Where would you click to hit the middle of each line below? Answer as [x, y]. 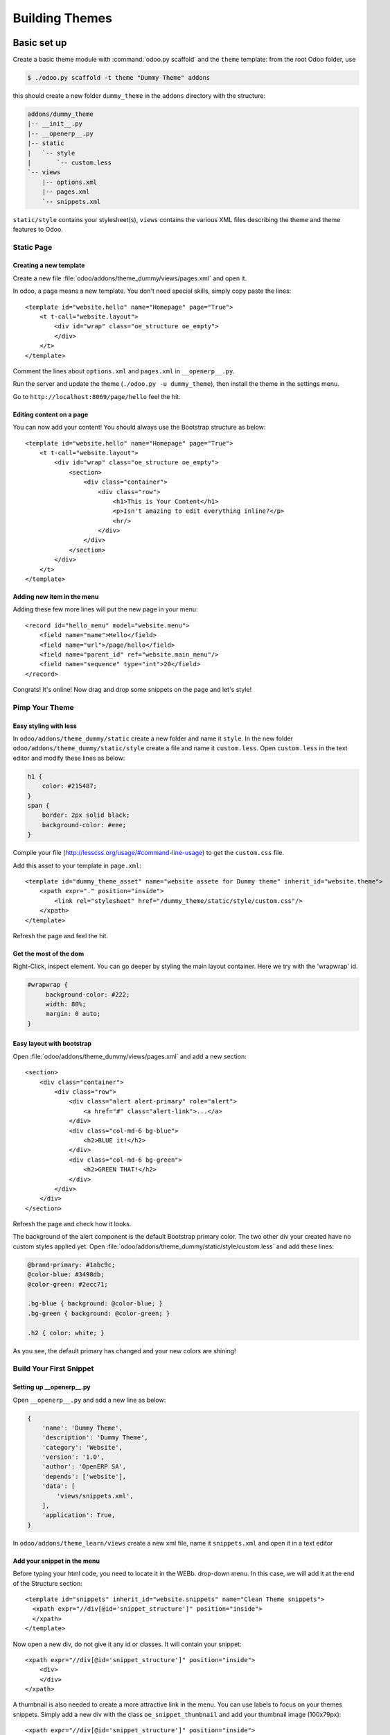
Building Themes [62, 18]
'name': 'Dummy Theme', [82, 1428]
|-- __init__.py [55, 124]
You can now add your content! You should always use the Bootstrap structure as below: [139, 428]
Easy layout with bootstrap [52, 1044]
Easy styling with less [45, 726]
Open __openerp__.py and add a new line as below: [89, 1400]
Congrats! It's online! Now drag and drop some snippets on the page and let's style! [132, 690]
